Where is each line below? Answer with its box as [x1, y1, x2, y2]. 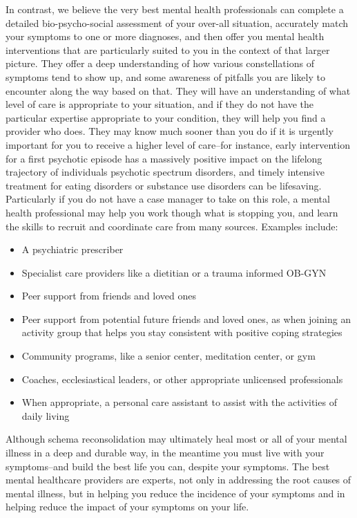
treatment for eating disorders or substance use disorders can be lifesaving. [6, 178, 322, 192]
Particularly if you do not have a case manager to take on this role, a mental [6, 192, 330, 206]
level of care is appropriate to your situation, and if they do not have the [6, 97, 313, 111]
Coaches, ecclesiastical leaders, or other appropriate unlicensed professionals [21, 371, 343, 386]
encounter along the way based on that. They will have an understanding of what [6, 83, 351, 98]
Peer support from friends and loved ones [21, 288, 197, 303]
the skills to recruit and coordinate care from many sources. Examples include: [6, 219, 338, 233]
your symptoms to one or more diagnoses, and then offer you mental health [6, 29, 325, 44]
